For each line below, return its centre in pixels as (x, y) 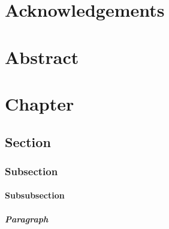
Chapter (40, 103)
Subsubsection (35, 195)
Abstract (42, 57)
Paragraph (27, 219)
